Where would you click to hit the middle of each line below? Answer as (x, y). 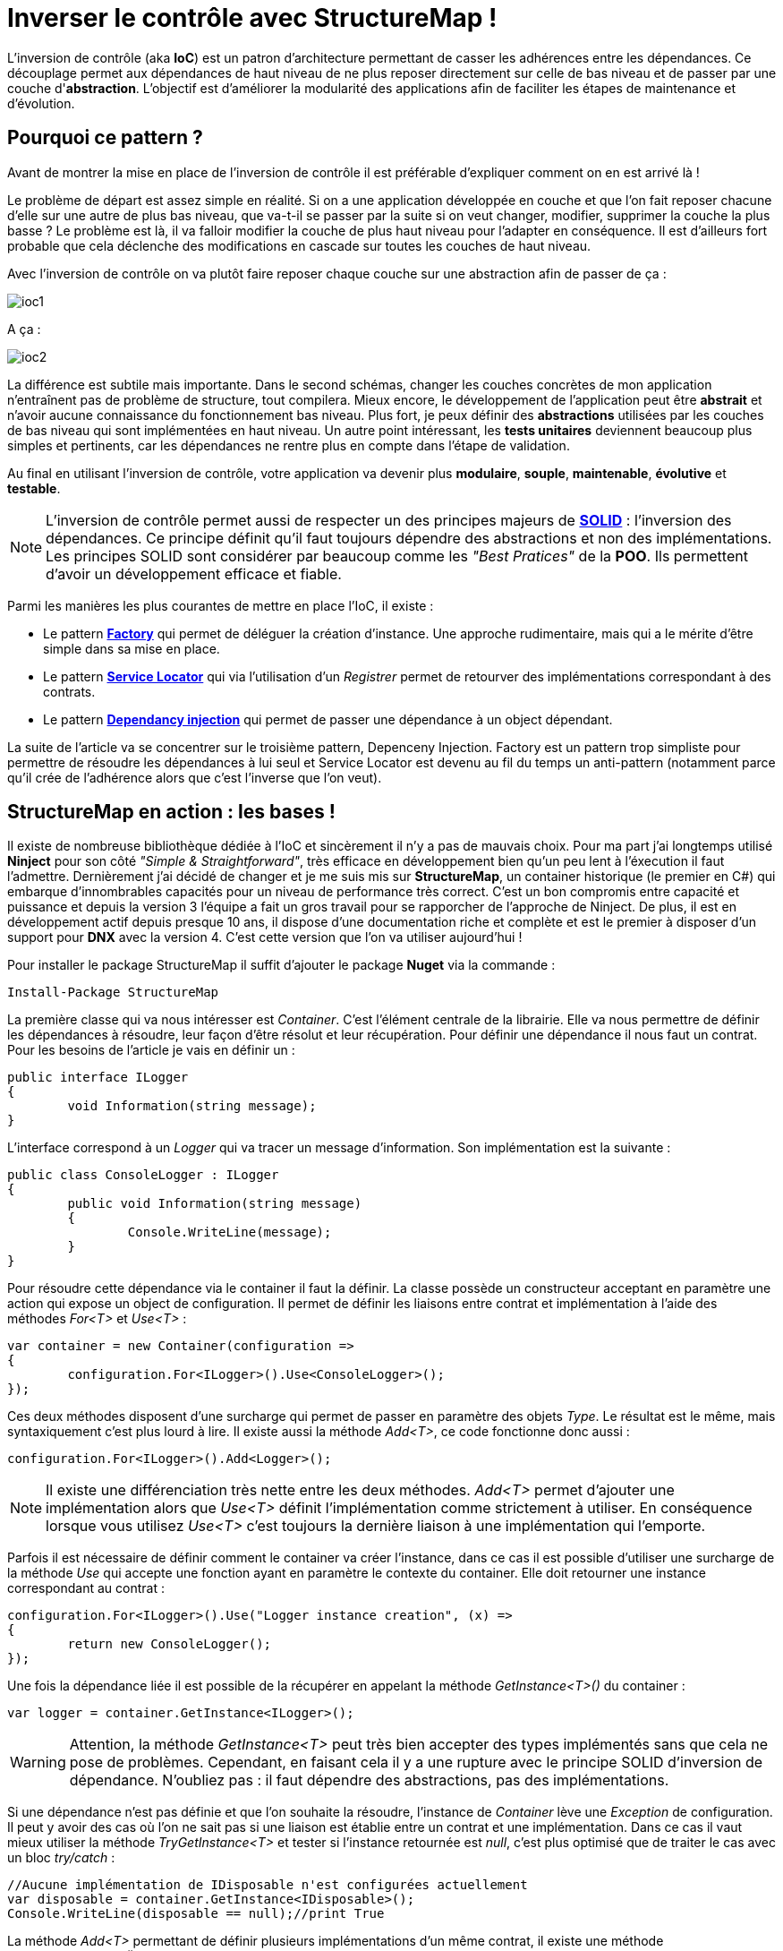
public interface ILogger (98, 1078)
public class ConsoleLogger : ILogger (143, 1175)
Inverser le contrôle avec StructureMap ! (252, 18)
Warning (38, 1763)
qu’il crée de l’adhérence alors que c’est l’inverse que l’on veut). (195, 777)
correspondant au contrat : (86, 1588)
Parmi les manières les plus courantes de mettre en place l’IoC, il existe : (221, 605)
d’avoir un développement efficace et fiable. (194, 573)
